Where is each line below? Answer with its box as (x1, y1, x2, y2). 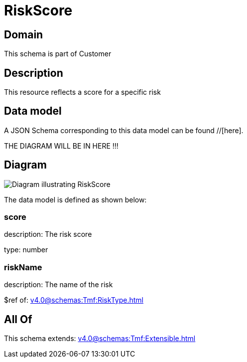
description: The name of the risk (4, 280, 113, 289)
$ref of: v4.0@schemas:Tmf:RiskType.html (4, 296, 143, 305)
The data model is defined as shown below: (4, 195, 147, 204)
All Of (4, 313, 32, 326)
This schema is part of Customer (4, 49, 112, 58)
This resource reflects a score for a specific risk (4, 88, 161, 97)
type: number (4, 245, 48, 254)
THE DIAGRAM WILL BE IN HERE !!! (4, 141, 119, 150)
